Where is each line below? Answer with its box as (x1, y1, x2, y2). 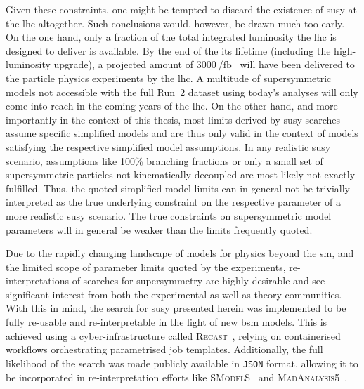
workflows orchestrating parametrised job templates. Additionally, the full (6, 342, 323, 357)
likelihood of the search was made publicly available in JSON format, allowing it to (6, 355, 358, 370)
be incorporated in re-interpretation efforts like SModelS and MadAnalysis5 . (6, 369, 348, 384)
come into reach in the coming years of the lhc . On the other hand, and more (6, 98, 338, 113)
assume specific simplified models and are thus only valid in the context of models (6, 126, 358, 140)
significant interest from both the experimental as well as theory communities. (6, 286, 342, 301)
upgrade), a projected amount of (53, 57, 193, 72)
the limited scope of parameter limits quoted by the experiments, (6, 259, 286, 274)
